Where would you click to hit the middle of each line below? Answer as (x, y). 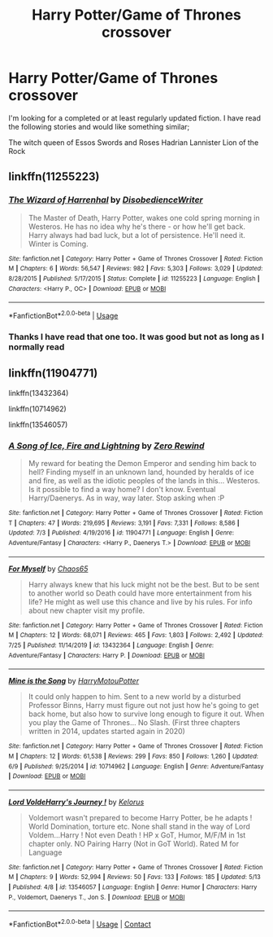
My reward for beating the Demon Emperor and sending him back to (143, 463)
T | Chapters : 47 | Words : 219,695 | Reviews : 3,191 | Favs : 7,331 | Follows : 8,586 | (124, 523)
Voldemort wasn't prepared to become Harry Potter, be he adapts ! (140, 817)
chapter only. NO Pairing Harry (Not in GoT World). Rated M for (134, 843)
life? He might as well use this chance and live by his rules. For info (141, 601)
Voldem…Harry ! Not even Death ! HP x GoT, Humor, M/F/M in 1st (137, 835)
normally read (37, 346)
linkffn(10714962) (37, 408)
